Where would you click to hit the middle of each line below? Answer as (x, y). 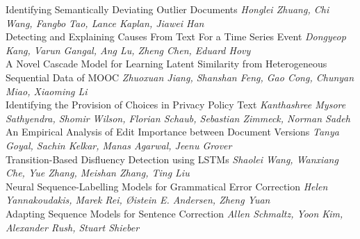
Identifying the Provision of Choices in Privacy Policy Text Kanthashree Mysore (176, 105)
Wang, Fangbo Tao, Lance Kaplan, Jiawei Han (105, 23)
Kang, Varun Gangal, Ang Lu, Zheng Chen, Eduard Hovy (128, 50)
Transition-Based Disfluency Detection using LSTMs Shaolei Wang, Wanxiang (172, 159)
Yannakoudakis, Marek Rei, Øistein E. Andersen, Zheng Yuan (138, 200)
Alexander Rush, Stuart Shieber (73, 227)
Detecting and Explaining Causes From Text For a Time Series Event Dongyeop (176, 36)
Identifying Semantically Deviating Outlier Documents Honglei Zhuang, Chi (167, 9)
